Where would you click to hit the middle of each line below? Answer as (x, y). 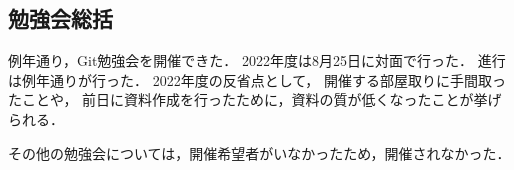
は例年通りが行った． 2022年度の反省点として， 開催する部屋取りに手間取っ (257, 79)
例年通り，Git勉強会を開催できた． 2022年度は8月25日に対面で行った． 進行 (257, 60)
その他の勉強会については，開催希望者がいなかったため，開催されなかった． (259, 152)
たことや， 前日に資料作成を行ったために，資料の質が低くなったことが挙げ (255, 99)
